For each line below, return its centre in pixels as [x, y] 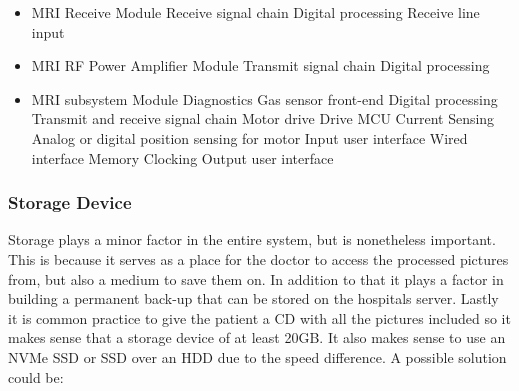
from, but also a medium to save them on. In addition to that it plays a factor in [256, 278]
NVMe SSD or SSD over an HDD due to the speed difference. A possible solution [257, 356]
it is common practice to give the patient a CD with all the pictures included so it [259, 317]
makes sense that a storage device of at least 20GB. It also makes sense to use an [257, 337]
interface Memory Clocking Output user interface [182, 157]
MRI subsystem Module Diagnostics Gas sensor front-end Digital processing [264, 98]
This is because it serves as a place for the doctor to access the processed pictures [258, 258]
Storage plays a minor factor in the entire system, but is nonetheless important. [252, 239]
